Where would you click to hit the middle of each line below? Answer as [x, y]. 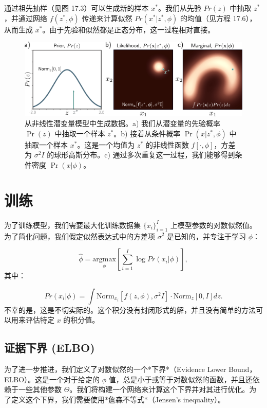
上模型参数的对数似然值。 [213, 225]
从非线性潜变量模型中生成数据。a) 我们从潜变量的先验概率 [123, 123]
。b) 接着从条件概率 [147, 133]
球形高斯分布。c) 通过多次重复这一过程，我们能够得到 [145, 155]
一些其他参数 [40, 389]
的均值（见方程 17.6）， [218, 18]
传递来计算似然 [107, 18]
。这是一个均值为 [106, 144]
